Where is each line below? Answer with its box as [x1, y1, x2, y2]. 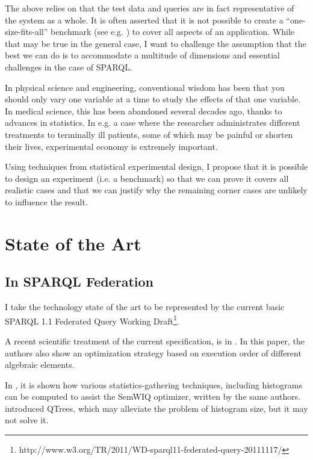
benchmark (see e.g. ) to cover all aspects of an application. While [50, 25, 295, 38]
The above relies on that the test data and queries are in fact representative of [5, 2, 294, 14]
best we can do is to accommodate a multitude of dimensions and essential [5, 49, 280, 61]
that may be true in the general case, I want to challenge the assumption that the [5, 37, 306, 49]
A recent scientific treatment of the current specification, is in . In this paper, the [5, 334, 305, 347]
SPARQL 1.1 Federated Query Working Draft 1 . [5, 312, 179, 327]
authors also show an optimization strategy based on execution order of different [5, 346, 302, 359]
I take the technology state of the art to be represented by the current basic [5, 300, 285, 313]
